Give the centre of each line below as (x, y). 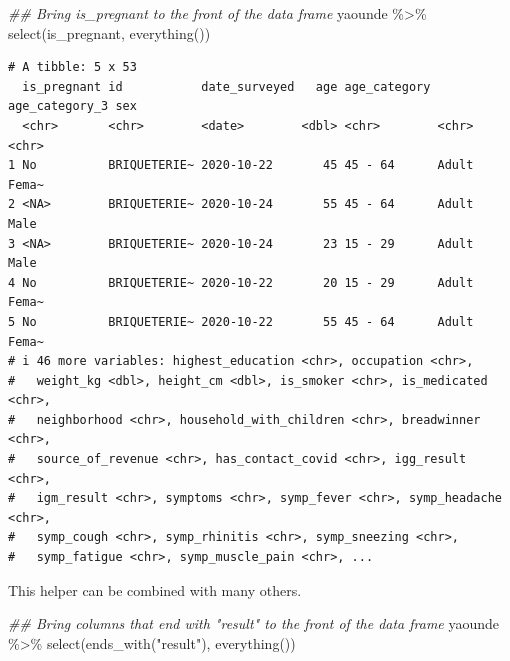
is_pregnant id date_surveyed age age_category (226, 86)
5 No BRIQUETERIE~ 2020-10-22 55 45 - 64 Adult (241, 321)
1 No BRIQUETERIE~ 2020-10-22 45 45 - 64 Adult (241, 165)
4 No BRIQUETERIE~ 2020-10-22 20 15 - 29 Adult (241, 282)
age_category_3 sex (72, 106)
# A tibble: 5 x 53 (72, 67)
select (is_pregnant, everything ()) (109, 32)
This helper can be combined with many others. (155, 589)
